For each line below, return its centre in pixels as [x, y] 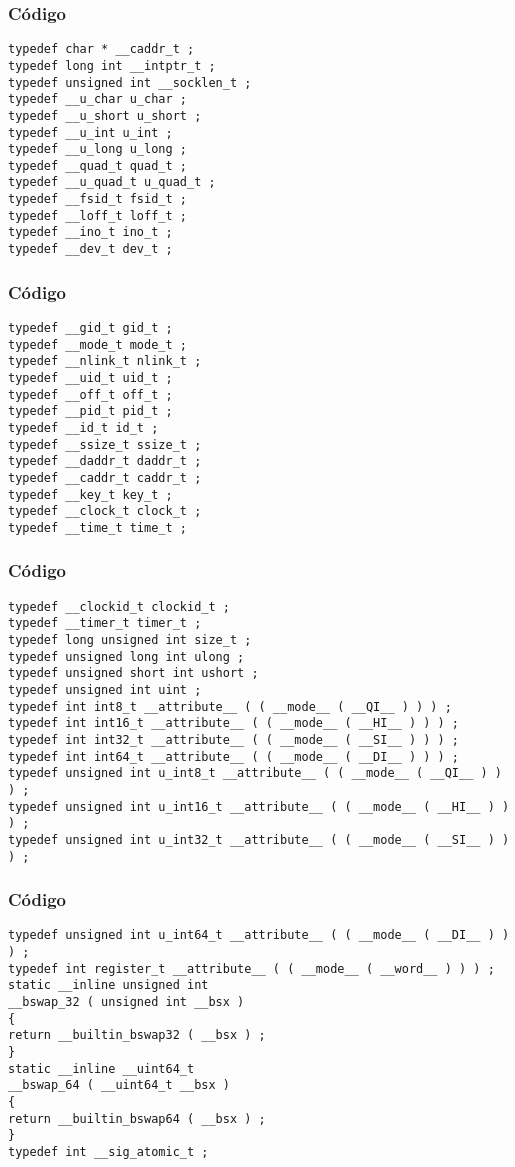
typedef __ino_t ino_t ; [90, 232]
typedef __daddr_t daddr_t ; [105, 461]
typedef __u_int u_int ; [90, 132]
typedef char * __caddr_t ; [101, 49]
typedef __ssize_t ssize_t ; [105, 444]
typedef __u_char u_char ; [97, 99]
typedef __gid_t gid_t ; [90, 327]
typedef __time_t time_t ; [97, 527]
